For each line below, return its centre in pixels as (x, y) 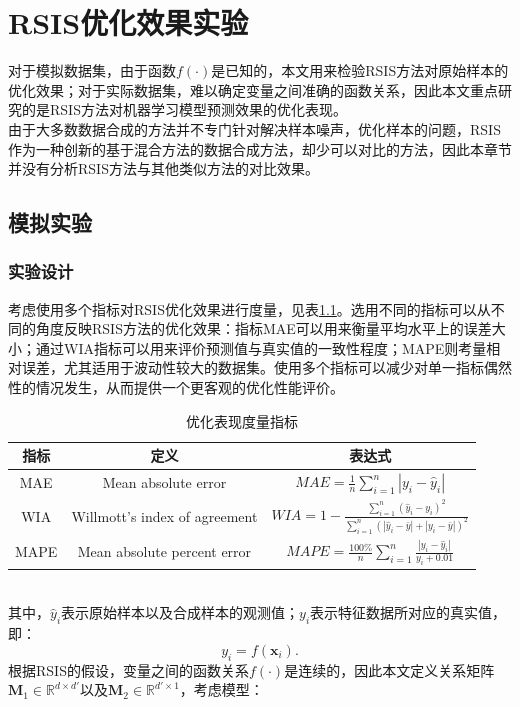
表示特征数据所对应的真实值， (408, 612)
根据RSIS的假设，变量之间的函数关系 (128, 669)
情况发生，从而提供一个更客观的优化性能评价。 (189, 387)
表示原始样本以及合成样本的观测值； (180, 612)
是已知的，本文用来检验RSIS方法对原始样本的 (360, 70)
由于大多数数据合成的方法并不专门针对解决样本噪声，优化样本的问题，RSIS (254, 128)
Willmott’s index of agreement (164, 515)
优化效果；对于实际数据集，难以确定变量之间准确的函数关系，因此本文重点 (253, 89)
